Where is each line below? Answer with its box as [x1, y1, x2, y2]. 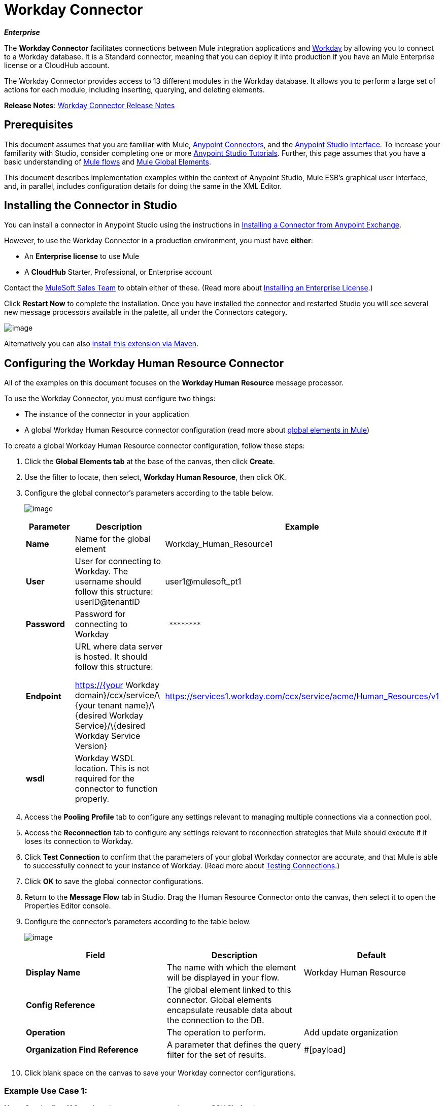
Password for [75, 609, 126, 620]
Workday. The [75, 566, 128, 577]
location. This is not [75, 763, 150, 774]
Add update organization [304, 1027, 398, 1038]
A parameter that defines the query [167, 1039, 301, 1050]
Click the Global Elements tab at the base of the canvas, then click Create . [24, 457, 275, 466]
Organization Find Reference [26, 1045, 139, 1055]
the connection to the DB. [167, 1015, 264, 1026]
